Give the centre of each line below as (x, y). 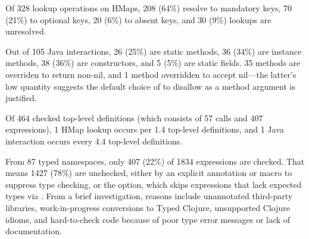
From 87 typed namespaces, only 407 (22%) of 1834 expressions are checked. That (155, 161)
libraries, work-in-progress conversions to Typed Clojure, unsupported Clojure (148, 207)
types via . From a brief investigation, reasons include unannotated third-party (149, 196)
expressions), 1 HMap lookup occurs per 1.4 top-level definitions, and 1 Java (145, 129)
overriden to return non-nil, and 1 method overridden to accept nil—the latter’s (151, 74)
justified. (21, 98)
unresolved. (26, 31)
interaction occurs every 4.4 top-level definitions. (94, 141)
